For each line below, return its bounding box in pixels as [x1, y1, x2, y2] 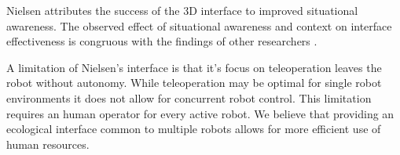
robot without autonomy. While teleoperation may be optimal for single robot [6, 74, 382, 91]
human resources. [6, 135, 90, 152]
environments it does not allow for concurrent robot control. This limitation [6, 89, 372, 106]
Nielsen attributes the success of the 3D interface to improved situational [6, 2, 358, 18]
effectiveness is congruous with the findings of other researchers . [6, 33, 317, 49]
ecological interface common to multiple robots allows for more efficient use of [6, 121, 381, 137]
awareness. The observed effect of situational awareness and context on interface [6, 17, 392, 34]
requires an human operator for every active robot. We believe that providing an [6, 105, 394, 121]
